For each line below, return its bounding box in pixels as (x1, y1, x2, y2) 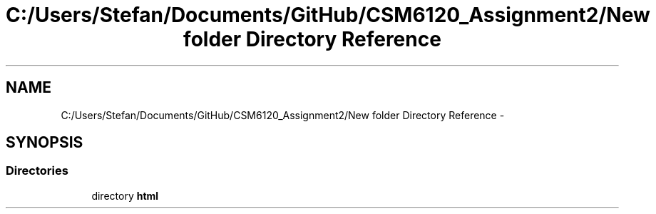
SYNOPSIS (6, 133, 83, 152)
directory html (91, 189, 159, 202)
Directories (6, 163, 68, 178)
